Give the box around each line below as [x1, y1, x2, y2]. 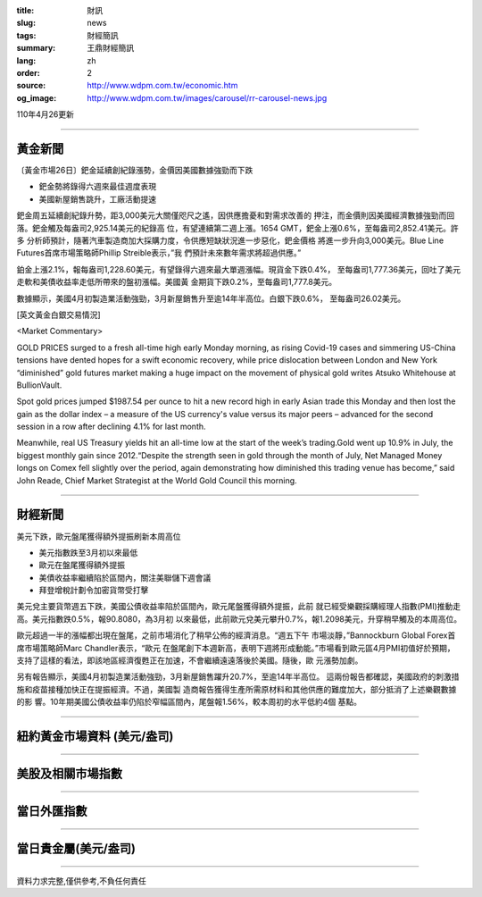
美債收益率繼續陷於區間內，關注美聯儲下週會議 [38, 572, 212, 583]
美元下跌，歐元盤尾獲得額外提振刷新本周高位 [16, 531, 181, 541]
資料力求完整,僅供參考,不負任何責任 [16, 876, 147, 886]
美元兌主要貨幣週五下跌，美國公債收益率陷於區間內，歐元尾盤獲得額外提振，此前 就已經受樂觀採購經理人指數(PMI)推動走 [16, 601, 461, 612]
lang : [16, 54, 37, 66]
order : [16, 67, 40, 78]
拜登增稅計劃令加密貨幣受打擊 [38, 585, 149, 596]
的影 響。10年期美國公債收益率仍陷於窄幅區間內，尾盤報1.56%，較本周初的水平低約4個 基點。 [16, 697, 361, 708]
